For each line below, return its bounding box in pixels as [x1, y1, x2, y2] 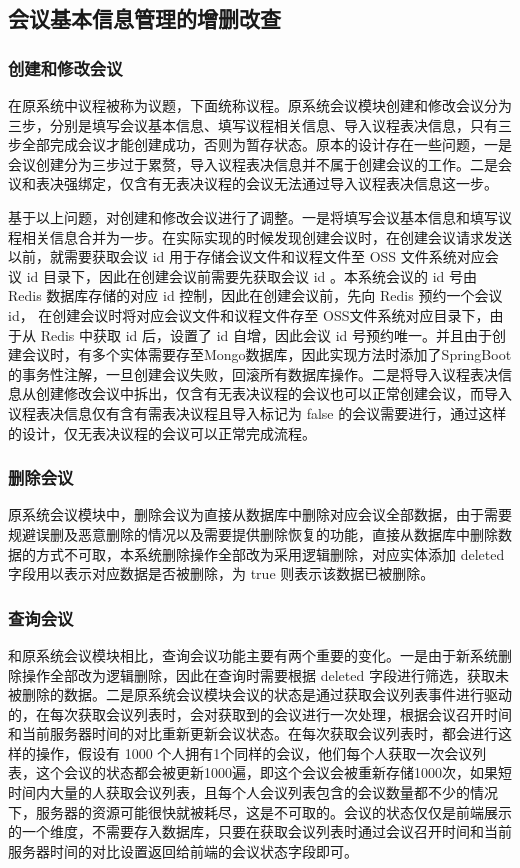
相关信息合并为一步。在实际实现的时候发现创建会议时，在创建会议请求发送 [21, 226, 512, 247]
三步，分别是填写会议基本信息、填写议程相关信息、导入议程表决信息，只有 [8, 114, 498, 135]
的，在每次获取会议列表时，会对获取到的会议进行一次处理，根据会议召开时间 [8, 703, 512, 724]
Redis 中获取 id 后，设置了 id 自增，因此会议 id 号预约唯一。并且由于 [40, 324, 493, 345]
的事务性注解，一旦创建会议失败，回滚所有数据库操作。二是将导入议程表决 [8, 363, 498, 384]
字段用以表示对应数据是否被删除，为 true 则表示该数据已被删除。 [8, 563, 435, 584]
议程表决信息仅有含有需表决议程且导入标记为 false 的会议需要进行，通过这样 [8, 402, 507, 423]
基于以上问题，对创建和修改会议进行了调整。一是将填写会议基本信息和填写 [8, 206, 498, 227]
